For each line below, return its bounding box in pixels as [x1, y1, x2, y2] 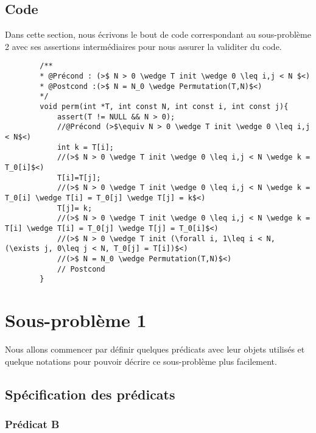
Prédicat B [5, 416, 60, 431]
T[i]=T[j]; [57, 173, 101, 182]
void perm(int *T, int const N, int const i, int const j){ [40, 102, 289, 111]
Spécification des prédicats [5, 384, 175, 403]
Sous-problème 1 [5, 308, 147, 333]
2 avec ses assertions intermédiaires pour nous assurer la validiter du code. [5, 40, 282, 52]
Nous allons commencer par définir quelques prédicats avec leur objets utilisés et [5, 342, 305, 355]
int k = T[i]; [57, 143, 114, 152]
